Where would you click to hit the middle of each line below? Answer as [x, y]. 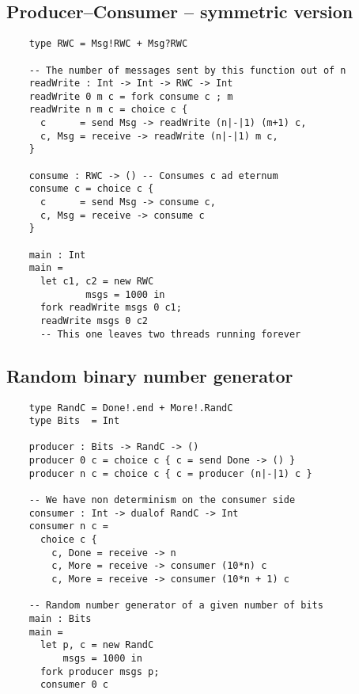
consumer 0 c [74, 685]
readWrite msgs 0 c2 [94, 320]
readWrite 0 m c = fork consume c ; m [131, 96]
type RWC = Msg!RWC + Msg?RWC [108, 44]
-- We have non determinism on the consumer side [162, 500]
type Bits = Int [74, 421]
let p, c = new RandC [97, 645]
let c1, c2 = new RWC [97, 282]
